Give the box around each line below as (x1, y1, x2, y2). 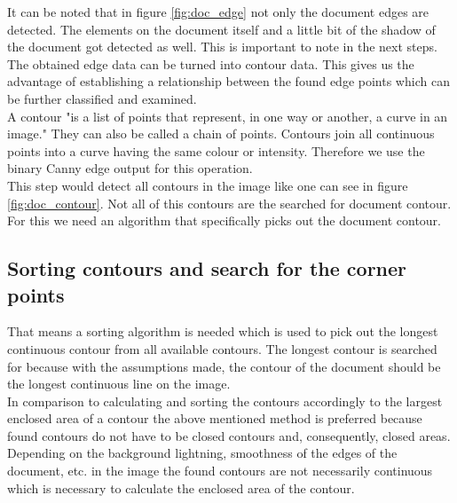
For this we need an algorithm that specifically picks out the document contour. (7, 211, 441, 230)
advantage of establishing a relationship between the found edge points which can (7, 72, 450, 90)
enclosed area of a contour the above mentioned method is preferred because (7, 409, 422, 428)
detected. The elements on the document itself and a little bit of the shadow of (7, 20, 436, 38)
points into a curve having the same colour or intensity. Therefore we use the (7, 141, 425, 160)
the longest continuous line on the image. (7, 374, 231, 393)
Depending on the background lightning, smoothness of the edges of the (7, 444, 398, 462)
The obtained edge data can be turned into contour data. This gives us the (7, 54, 414, 73)
